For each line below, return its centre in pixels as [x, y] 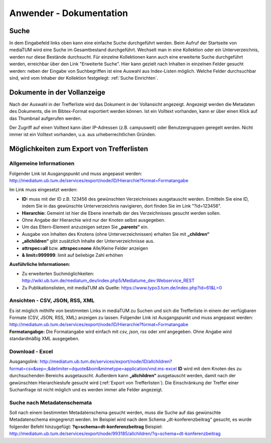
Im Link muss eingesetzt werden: [43, 190]
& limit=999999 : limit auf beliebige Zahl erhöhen [72, 255]
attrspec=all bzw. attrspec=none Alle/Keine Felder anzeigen [85, 248]
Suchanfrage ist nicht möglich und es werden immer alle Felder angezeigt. [86, 389]
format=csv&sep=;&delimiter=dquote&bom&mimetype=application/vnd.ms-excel [93, 368]
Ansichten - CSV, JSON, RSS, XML [52, 301]
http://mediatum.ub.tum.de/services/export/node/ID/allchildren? [106, 362]
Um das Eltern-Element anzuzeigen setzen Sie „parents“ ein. [85, 227]
